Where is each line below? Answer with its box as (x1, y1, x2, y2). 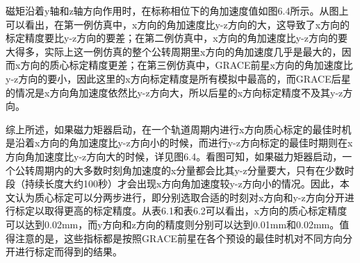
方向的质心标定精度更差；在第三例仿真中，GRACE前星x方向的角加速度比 (20, 58, 353, 72)
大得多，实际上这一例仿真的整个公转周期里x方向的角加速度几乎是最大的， (6, 44, 342, 58)
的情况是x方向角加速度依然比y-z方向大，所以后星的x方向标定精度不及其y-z (6, 85, 343, 99)
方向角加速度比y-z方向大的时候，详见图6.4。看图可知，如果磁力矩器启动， (6, 149, 343, 163)
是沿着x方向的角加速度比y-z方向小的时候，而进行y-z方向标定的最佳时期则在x (6, 135, 353, 150)
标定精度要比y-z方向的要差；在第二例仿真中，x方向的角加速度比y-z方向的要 (6, 31, 347, 45)
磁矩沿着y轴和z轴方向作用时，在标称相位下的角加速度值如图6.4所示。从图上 (6, 3, 349, 17)
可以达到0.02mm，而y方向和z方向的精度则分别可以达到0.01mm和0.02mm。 (6, 217, 340, 231)
